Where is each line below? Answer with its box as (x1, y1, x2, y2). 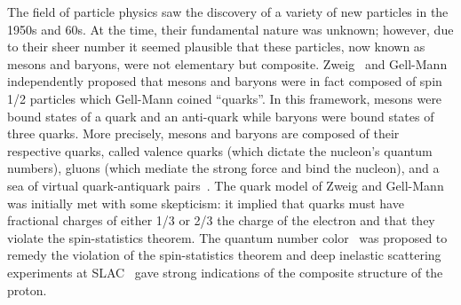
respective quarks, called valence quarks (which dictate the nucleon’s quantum (7, 141, 433, 160)
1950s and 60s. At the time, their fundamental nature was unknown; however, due (7, 20, 454, 38)
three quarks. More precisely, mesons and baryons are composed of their (7, 124, 400, 143)
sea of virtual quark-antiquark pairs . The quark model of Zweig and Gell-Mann (7, 176, 444, 194)
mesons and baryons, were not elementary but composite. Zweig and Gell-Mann (7, 54, 448, 73)
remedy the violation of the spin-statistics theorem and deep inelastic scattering (7, 246, 441, 264)
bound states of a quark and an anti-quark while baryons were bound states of (7, 106, 434, 125)
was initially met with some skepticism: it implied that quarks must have (7, 193, 404, 212)
